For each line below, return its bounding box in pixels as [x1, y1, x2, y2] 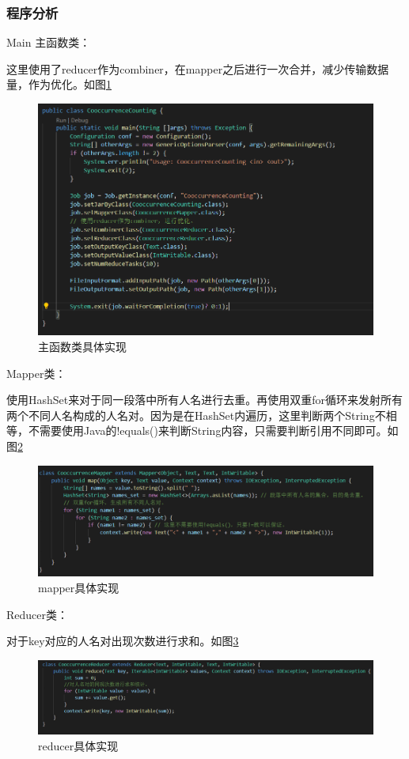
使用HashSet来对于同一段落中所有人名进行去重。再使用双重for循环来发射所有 [6, 391, 403, 408]
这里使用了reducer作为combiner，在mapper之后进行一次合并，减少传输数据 [6, 60, 389, 77]
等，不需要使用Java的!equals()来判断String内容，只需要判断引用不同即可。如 [6, 422, 399, 439]
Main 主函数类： [6, 34, 91, 51]
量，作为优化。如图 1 [6, 76, 112, 93]
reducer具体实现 [38, 737, 119, 753]
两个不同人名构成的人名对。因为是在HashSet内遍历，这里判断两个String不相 [6, 406, 397, 423]
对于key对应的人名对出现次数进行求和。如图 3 [6, 632, 239, 649]
